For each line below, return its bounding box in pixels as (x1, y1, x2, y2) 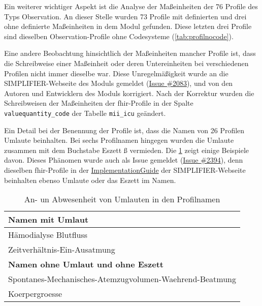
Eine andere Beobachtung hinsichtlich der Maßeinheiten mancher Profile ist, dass (4, 48, 256, 58)
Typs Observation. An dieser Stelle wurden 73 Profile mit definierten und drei (4, 11, 247, 21)
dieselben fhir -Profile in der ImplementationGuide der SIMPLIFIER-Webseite (4, 164, 246, 175)
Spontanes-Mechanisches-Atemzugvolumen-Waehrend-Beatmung (8, 273, 236, 285)
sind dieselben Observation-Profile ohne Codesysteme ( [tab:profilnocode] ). (4, 30, 234, 41)
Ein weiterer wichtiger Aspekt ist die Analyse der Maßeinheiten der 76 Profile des (4, 1, 258, 11)
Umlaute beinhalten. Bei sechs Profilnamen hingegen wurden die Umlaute (4, 135, 234, 145)
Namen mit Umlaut (8, 213, 89, 226)
